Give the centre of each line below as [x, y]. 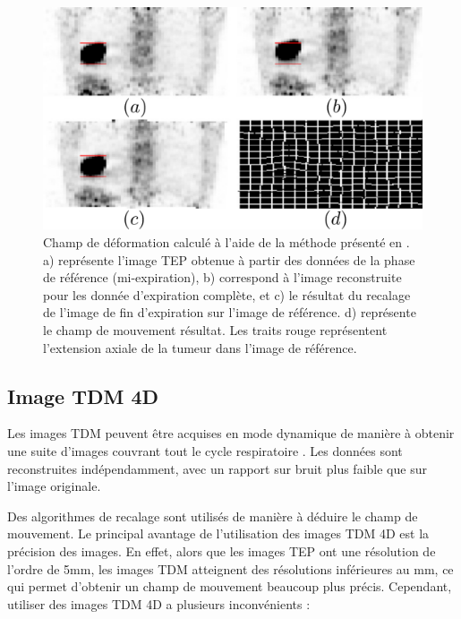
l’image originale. [54, 486]
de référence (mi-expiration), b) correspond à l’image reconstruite [222, 277]
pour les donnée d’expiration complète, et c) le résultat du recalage [227, 294]
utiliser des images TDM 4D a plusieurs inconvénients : [159, 603]
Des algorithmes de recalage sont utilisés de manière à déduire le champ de [213, 516]
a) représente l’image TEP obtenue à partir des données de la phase [229, 259]
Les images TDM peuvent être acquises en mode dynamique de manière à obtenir [231, 433]
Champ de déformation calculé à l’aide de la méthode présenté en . [226, 242]
